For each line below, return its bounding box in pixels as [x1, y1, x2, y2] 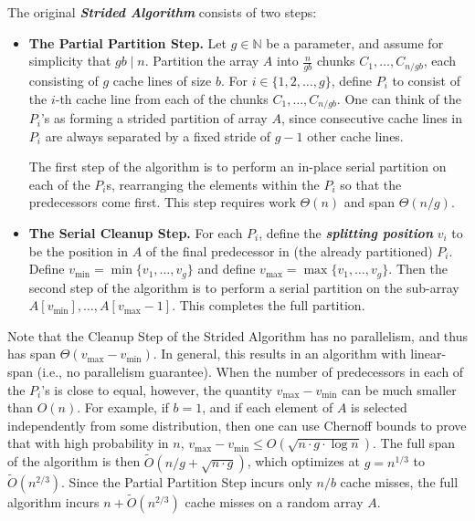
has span [7, 344, 57, 363]
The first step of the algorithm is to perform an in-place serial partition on [28, 157, 447, 176]
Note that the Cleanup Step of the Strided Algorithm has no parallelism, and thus [7, 326, 468, 345]
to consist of [392, 71, 460, 90]
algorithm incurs [7, 493, 100, 512]
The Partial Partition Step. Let [28, 33, 227, 52]
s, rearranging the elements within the [106, 174, 320, 193]
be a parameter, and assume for [266, 33, 444, 52]
